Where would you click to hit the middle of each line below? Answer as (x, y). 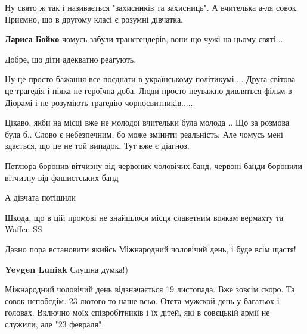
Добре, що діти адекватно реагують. (71, 59)
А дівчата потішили (40, 197)
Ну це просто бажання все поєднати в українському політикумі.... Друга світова (150, 79)
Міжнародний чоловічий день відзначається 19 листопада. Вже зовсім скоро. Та (150, 289)
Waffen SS (24, 229)
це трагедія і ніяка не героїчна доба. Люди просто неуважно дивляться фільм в (148, 90)
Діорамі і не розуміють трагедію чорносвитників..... (99, 102)
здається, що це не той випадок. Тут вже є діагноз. (97, 146)
